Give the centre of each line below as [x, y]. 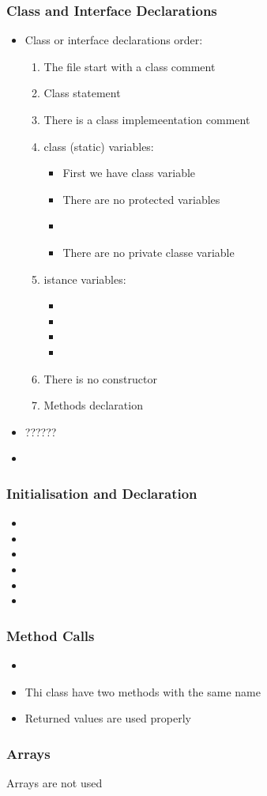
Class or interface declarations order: [114, 40]
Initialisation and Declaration [102, 493]
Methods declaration [93, 405]
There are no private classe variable [149, 252]
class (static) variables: [99, 146]
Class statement [82, 93]
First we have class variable [129, 173]
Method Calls [51, 635]
